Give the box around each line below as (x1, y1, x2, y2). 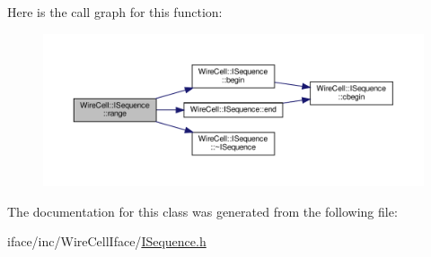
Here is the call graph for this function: (7, 3, 223, 21)
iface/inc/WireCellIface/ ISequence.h (7, 232, 207, 251)
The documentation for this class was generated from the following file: (7, 201, 398, 220)
